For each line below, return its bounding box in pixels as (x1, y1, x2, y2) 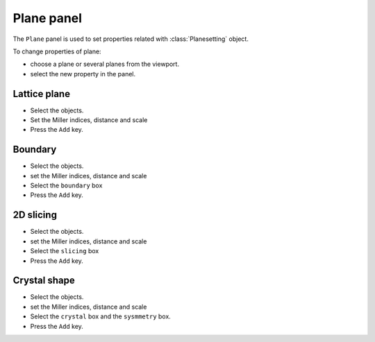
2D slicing (12, 209, 57, 221)
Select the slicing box (30, 247, 99, 255)
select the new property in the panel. (30, 69, 136, 78)
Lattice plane (12, 87, 71, 100)
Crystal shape (12, 275, 76, 287)
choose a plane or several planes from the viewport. (30, 60, 180, 69)
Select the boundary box (30, 181, 103, 190)
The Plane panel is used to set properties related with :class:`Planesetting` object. (12, 35, 249, 43)
